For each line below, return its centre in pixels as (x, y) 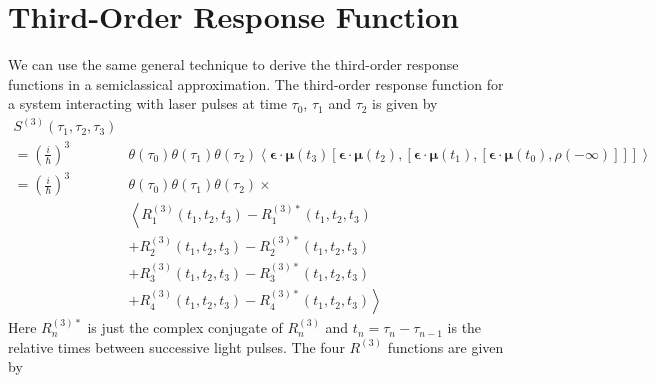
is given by (405, 103)
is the (464, 327)
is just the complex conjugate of (185, 327)
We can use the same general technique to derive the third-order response (233, 64)
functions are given (445, 346)
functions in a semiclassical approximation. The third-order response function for (256, 83)
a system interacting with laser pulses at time (147, 103)
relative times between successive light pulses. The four (176, 346)
